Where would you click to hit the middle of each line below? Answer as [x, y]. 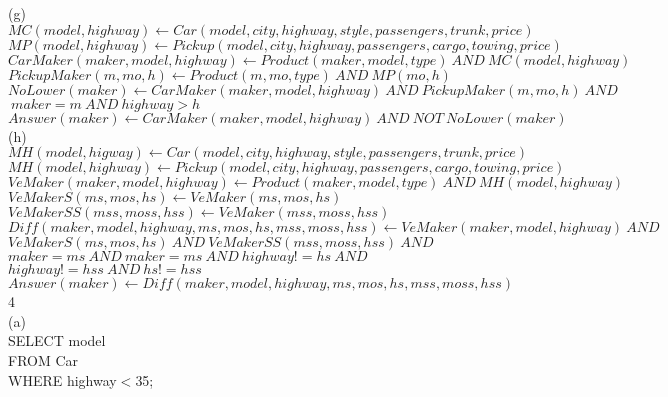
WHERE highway [62, 379]
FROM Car [43, 359]
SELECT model [57, 340]
